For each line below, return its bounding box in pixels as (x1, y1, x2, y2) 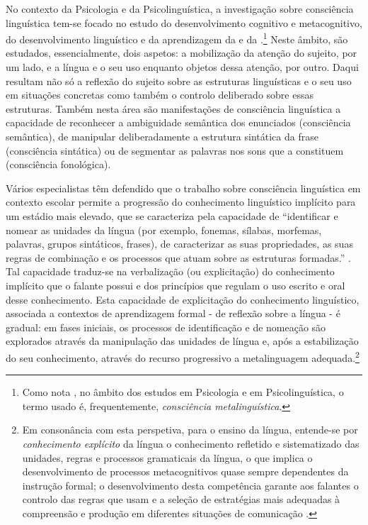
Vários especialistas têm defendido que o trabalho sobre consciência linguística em (6, 180, 361, 195)
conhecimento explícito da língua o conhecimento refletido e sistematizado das (22, 436, 360, 451)
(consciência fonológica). (6, 157, 111, 172)
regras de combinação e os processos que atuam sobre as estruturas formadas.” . (6, 250, 351, 265)
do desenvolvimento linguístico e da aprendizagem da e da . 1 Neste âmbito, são (6, 30, 348, 46)
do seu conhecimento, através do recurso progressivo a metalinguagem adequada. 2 (6, 348, 360, 365)
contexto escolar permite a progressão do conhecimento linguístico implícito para (6, 194, 356, 209)
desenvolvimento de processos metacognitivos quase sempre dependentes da (22, 464, 349, 479)
